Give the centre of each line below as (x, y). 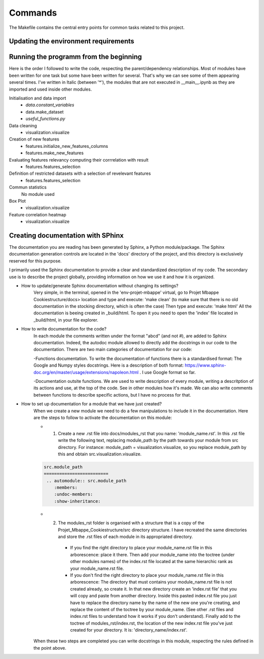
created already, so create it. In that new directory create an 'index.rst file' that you (154, 589)
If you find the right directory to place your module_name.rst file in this (141, 548)
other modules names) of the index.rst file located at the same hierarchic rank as (152, 562)
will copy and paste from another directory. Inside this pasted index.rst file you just (154, 596)
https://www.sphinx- (206, 365)
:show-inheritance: (77, 501)
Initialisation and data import (38, 98)
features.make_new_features (55, 153)
